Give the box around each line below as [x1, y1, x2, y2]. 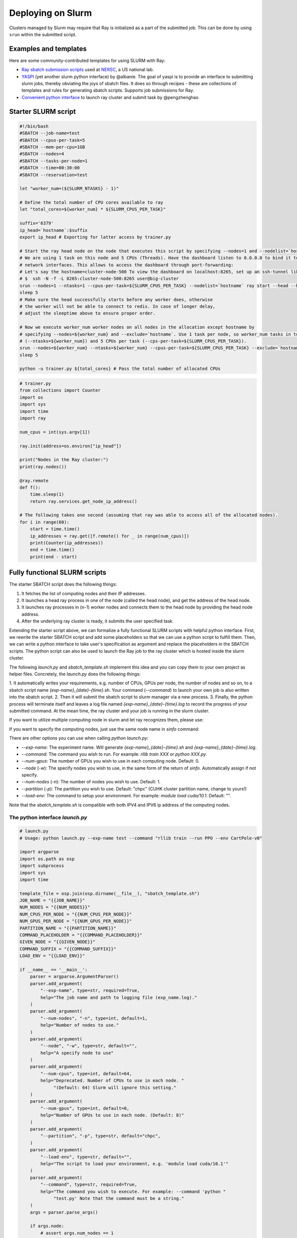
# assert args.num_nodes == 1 [40, 1230, 114, 1236]
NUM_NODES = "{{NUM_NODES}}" [19, 904, 91, 910]
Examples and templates [9, 45, 87, 53]
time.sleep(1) [30, 492, 64, 497]
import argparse [19, 849, 59, 855]
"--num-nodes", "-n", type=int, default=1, [40, 1015, 148, 1021]
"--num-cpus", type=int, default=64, [40, 1071, 132, 1077]
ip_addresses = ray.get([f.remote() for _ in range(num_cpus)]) [30, 533, 190, 539]
